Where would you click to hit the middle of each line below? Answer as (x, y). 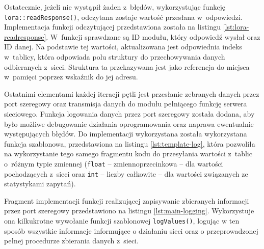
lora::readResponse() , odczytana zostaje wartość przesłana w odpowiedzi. (123, 17)
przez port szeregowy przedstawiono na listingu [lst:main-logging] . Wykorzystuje (129, 211)
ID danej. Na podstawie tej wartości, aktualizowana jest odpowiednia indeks (123, 47)
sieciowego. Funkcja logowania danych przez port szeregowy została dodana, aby (129, 114)
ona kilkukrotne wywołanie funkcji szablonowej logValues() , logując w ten (122, 221)
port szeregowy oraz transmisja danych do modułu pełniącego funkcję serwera (126, 104)
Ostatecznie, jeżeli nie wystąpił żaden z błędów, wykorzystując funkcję (115, 7)
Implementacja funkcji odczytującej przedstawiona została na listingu (112, 27)
